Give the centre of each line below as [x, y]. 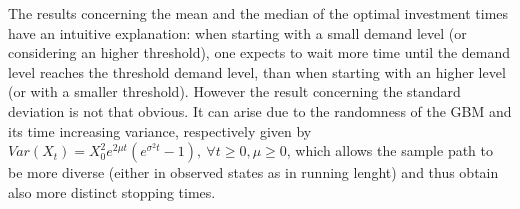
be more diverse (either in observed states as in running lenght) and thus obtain [253, 172]
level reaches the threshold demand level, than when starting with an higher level [257, 71]
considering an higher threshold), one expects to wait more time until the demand [259, 52]
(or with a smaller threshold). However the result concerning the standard [234, 91]
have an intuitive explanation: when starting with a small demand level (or [237, 32]
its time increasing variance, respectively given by [160, 130]
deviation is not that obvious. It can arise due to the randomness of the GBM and [260, 110]
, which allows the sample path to [389, 150]
